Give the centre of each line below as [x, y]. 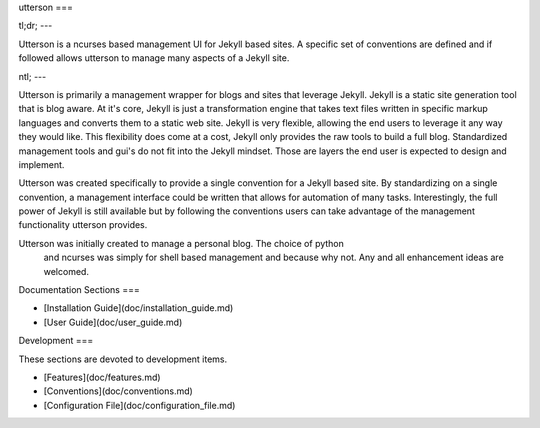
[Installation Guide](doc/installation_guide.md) [138, 308]
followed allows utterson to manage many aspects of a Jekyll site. [154, 58]
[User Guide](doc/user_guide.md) [113, 322]
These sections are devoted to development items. [123, 359]
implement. [41, 164]
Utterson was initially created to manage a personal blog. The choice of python [181, 243]
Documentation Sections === [79, 290]
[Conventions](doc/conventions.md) [118, 391]
